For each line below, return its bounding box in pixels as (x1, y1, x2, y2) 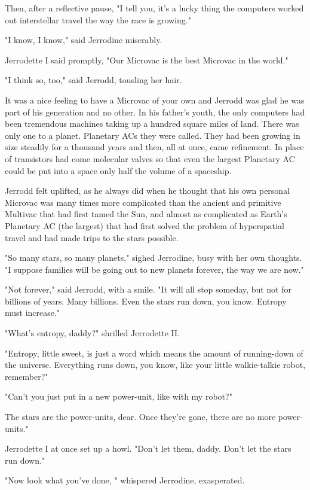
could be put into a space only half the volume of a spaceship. (5, 164, 232, 176)
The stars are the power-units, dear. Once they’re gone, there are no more (5, 410, 276, 423)
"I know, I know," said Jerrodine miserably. (5, 34, 162, 46)
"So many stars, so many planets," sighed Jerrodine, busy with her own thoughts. (5, 251, 302, 264)
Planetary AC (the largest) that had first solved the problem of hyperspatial (5, 219, 284, 232)
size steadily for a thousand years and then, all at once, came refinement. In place (5, 141, 304, 153)
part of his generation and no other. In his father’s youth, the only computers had (5, 105, 305, 118)
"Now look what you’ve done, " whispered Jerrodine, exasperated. (5, 474, 245, 486)
